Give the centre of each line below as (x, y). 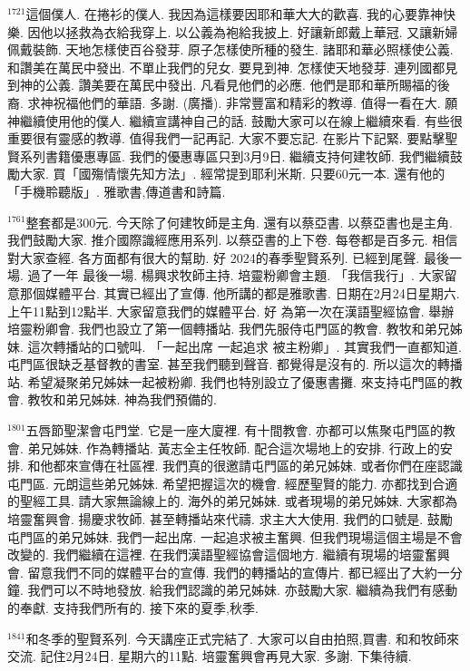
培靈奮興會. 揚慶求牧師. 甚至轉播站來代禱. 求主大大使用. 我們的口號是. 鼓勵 (230, 519)
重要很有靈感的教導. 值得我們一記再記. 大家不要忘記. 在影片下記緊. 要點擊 (226, 138)
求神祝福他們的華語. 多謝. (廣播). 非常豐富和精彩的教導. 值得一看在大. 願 (243, 102)
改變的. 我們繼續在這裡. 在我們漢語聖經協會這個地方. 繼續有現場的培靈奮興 (229, 554)
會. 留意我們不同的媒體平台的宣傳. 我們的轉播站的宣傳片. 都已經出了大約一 (229, 572)
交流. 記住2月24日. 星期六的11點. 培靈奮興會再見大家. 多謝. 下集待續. (210, 656)
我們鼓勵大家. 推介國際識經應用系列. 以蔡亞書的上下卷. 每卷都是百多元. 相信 (233, 240)
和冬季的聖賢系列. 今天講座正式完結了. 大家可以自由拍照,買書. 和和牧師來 (242, 638)
